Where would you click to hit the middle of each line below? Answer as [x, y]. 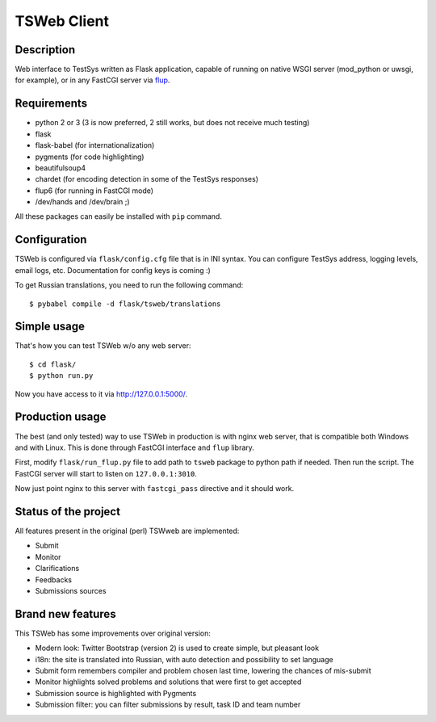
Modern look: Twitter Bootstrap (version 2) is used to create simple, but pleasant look [177, 648]
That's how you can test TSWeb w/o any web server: [103, 346]
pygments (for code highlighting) [90, 157]
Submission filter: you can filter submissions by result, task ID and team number [168, 705]
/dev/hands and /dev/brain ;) [82, 202]
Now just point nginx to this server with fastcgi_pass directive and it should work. [155, 489]
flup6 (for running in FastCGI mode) [94, 191]
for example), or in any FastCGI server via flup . [92, 80]
